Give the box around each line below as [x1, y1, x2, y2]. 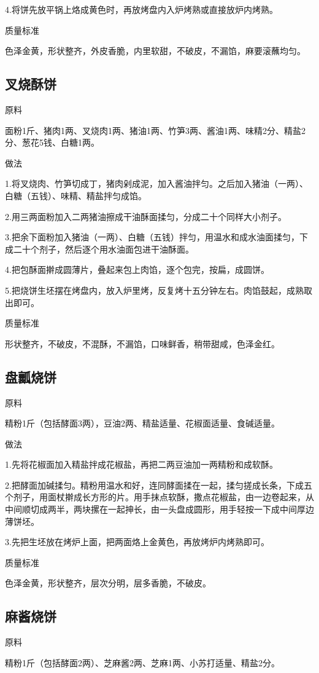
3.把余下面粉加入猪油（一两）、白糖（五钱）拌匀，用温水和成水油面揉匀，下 [5, 230, 308, 243]
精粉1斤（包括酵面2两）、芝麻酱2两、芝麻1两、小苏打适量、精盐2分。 [5, 656, 280, 669]
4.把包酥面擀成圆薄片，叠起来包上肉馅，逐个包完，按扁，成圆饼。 [5, 263, 269, 276]
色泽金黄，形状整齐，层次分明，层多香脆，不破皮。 [5, 577, 211, 589]
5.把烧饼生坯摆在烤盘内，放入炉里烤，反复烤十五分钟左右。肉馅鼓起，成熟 [5, 283, 304, 296]
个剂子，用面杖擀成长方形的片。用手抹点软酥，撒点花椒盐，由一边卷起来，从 [5, 490, 314, 503]
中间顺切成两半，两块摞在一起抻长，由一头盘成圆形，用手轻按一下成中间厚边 [5, 503, 314, 516]
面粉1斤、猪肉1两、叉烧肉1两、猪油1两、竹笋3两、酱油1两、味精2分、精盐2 [5, 124, 306, 136]
